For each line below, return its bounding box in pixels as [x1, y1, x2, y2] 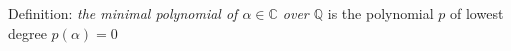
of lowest [450, 3, 504, 23]
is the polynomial [327, 3, 434, 23]
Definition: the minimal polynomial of [8, 3, 238, 23]
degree [8, 22, 47, 43]
